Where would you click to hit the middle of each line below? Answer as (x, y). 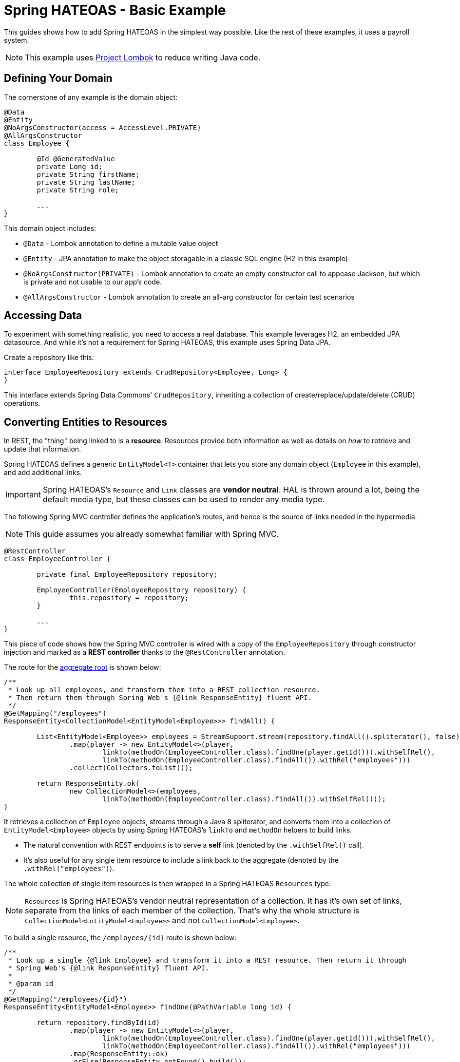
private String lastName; (86, 182)
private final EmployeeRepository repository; (127, 575)
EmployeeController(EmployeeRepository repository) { (142, 590)
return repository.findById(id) (98, 1023)
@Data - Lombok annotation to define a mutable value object (121, 243)
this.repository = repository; (129, 598)
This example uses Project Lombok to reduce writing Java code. (143, 57)
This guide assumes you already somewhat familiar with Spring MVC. (152, 534)
